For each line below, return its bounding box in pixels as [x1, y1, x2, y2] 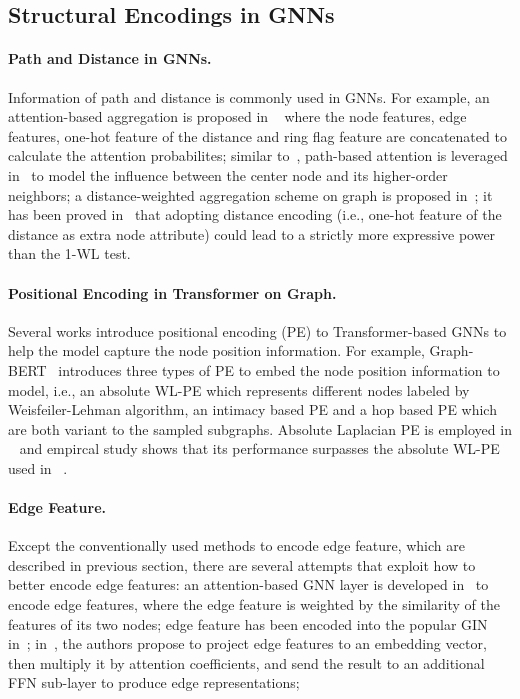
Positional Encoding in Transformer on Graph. [8, 282, 337, 303]
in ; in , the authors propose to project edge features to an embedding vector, [8, 633, 487, 654]
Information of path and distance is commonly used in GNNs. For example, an [8, 86, 490, 107]
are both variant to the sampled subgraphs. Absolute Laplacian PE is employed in [8, 418, 512, 439]
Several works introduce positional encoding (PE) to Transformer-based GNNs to [8, 320, 507, 341]
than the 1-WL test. [8, 243, 131, 264]
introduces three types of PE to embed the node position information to [58, 359, 500, 380]
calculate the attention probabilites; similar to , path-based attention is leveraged [8, 145, 508, 166]
